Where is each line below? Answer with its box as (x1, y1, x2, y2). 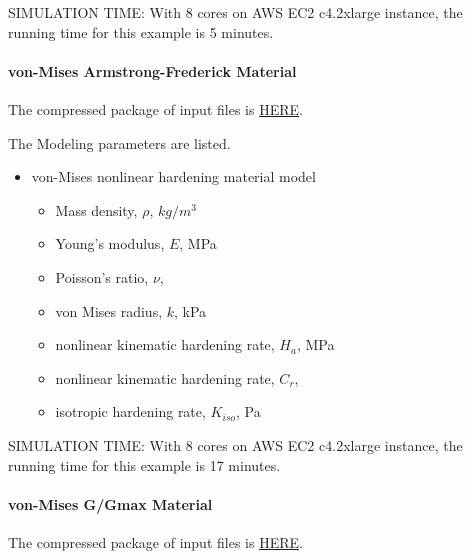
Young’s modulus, (55, 233, 165, 254)
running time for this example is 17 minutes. (8, 454, 281, 475)
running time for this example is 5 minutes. (8, 21, 274, 42)
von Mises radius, (55, 300, 163, 321)
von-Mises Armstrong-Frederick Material (8, 60, 297, 81)
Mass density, (55, 199, 138, 220)
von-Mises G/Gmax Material (8, 493, 213, 514)
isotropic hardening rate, (55, 401, 206, 422)
